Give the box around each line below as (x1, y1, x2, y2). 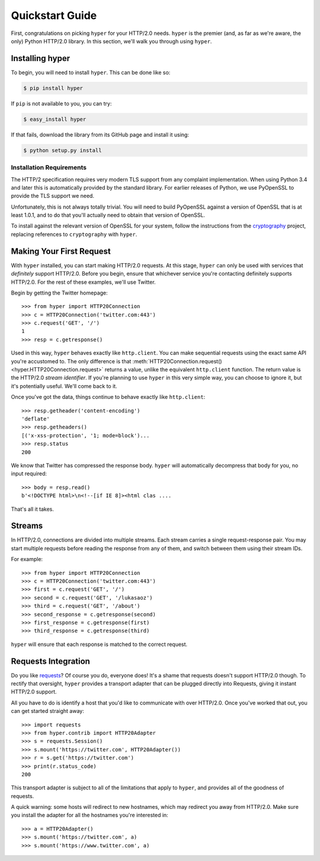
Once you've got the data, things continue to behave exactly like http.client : (11, 393, 206, 401)
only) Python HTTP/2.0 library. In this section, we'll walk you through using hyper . (11, 37, 212, 44)
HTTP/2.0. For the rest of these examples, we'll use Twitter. (11, 279, 156, 286)
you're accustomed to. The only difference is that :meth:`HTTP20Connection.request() (11, 357, 222, 364)
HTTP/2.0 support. (11, 688, 57, 696)
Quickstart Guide (11, 9, 97, 22)
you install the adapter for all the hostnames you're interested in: (11, 812, 168, 819)
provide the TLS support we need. (11, 193, 95, 200)
